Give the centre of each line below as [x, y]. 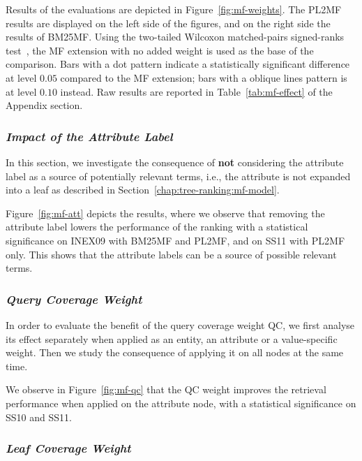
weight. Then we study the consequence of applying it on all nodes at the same [175, 352]
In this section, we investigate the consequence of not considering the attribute [175, 162]
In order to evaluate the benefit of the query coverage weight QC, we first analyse [180, 324]
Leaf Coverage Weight [68, 448]
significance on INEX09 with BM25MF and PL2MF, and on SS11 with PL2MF [175, 240]
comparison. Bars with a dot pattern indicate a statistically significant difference [178, 64]
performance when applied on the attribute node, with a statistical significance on [181, 403]
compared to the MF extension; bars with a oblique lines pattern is [204, 77]
